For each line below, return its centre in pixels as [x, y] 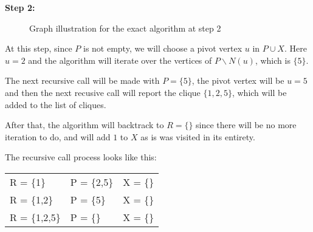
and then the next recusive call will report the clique [103, 92]
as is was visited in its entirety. [198, 136]
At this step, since [39, 48]
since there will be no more [246, 125]
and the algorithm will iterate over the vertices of [120, 60]
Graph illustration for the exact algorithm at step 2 [125, 28]
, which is [273, 60]
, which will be [259, 92]
